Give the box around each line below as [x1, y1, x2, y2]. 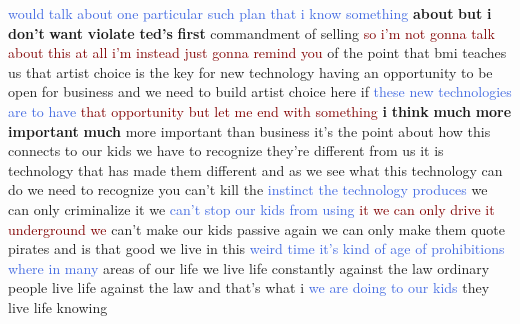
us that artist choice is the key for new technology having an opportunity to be [8, 61, 493, 82]
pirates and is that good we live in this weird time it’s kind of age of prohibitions [8, 238, 505, 259]
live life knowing [8, 296, 108, 317]
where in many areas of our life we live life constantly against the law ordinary [8, 257, 490, 278]
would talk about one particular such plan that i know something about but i [8, 3, 492, 23]
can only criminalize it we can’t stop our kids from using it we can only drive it [8, 198, 495, 219]
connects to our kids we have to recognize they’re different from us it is [8, 140, 444, 161]
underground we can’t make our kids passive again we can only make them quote [8, 218, 505, 239]
